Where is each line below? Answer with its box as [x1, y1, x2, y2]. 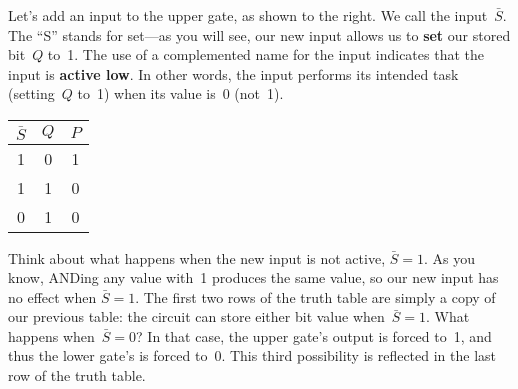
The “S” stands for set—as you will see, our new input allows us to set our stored [8, 24, 511, 45]
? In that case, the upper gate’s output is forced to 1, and [136, 325, 492, 346]
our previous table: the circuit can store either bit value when [8, 306, 385, 327]
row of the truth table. [8, 365, 146, 386]
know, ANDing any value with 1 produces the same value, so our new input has [8, 267, 499, 288]
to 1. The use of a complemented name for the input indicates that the [47, 44, 484, 65]
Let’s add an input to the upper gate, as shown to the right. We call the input [8, 5, 488, 25]
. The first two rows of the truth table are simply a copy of [135, 286, 496, 307]
